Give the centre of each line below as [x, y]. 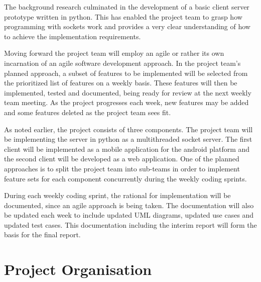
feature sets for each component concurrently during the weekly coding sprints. [125, 178]
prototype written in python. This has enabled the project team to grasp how [123, 16]
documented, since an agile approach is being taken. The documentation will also [129, 205]
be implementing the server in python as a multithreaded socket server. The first [128, 139]
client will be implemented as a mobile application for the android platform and [127, 149]
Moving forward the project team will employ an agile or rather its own [114, 53]
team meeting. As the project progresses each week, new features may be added [126, 102]
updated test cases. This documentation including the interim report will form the [130, 224]
